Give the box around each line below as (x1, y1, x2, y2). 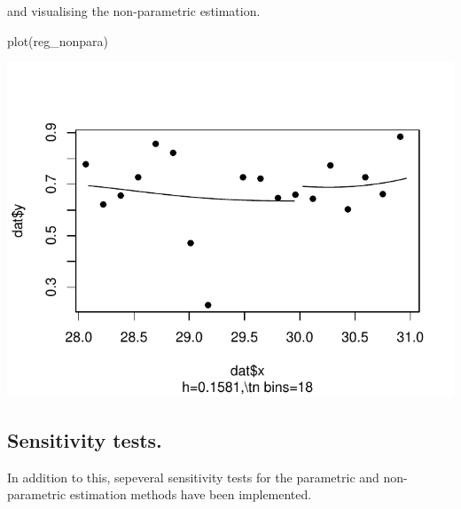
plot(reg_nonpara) (7, 31, 109, 50)
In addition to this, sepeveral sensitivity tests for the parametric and (7, 467, 379, 486)
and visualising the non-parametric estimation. (7, 2, 261, 20)
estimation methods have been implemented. (69, 485, 312, 504)
